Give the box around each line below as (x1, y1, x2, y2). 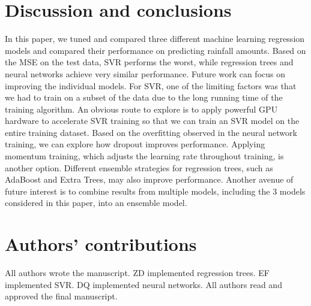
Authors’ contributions (5, 232, 197, 256)
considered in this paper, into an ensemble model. (5, 196, 187, 209)
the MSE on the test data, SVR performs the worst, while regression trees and (5, 56, 294, 68)
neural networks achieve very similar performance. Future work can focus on (5, 67, 286, 80)
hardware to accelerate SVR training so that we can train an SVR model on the (5, 114, 300, 127)
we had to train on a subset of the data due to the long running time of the (5, 91, 283, 104)
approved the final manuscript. (5, 290, 118, 302)
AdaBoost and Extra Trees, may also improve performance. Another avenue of (5, 173, 294, 186)
